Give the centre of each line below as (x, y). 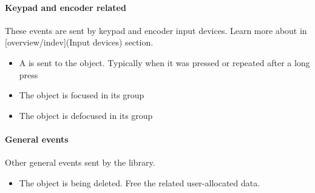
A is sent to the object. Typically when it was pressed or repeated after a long (164, 62)
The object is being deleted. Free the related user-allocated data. (140, 182)
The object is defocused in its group (86, 115)
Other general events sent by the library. (80, 162)
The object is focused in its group (82, 95)
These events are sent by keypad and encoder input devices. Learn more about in (156, 30)
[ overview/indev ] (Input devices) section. (79, 42)
